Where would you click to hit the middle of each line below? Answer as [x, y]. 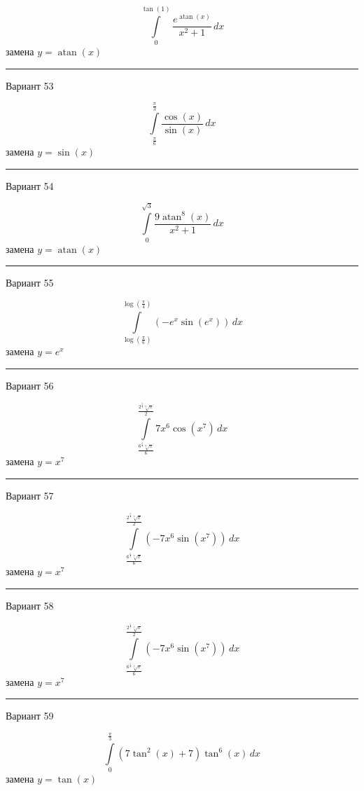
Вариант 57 [30, 495]
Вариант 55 [30, 283]
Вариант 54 [30, 185]
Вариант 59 [30, 716]
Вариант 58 [30, 606]
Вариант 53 [30, 85]
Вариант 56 [30, 385]
